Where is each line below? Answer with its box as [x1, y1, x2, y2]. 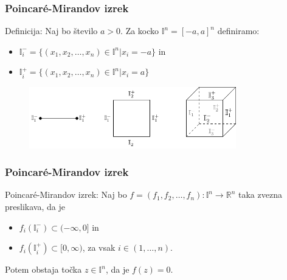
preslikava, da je [5, 200, 65, 212]
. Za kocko [120, 24, 159, 37]
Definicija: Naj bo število [5, 24, 98, 37]
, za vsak [82, 241, 116, 254]
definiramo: [217, 24, 260, 37]
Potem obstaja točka [5, 263, 82, 276]
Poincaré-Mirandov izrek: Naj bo [5, 188, 127, 201]
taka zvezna [238, 188, 282, 201]
